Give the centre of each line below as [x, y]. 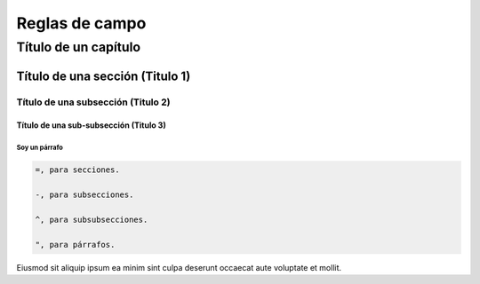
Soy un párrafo [40, 148]
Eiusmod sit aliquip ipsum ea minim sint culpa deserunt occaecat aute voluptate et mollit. [179, 267]
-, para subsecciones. [84, 195]
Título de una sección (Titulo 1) [104, 76]
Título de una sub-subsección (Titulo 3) [91, 125]
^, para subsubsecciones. [92, 219]
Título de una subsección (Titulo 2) [93, 102]
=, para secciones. [77, 170]
